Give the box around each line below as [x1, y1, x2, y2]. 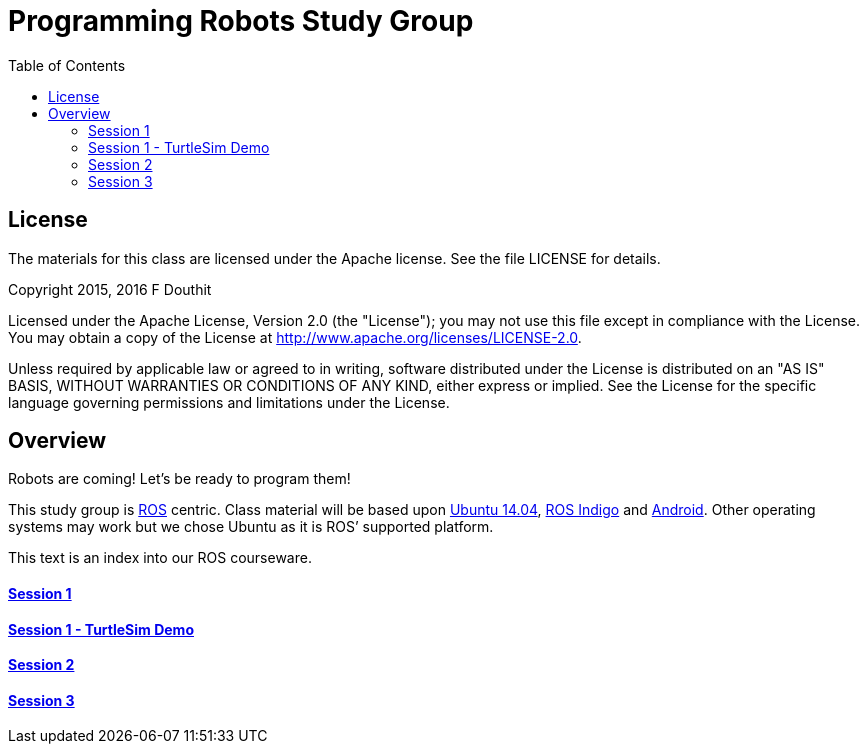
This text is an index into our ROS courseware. [8, 549, 312, 567]
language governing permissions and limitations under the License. [8, 393, 450, 411]
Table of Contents [8, 56, 126, 74]
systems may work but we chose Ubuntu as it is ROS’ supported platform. [8, 518, 494, 536]
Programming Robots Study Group [8, 4, 474, 38]
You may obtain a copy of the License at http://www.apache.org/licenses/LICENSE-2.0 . [8, 328, 582, 346]
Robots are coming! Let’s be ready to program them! [8, 470, 351, 488]
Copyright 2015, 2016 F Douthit [8, 280, 212, 298]
